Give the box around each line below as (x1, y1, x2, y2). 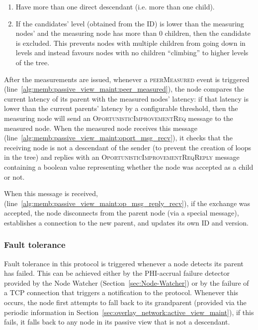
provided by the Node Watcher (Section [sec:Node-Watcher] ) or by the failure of (4, 277, 249, 288)
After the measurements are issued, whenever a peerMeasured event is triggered (4, 74, 250, 84)
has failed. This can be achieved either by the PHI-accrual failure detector (4, 268, 230, 278)
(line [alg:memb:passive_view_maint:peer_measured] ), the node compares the (4, 84, 244, 94)
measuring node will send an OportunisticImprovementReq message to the (4, 112, 233, 123)
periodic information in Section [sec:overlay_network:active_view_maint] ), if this (4, 307, 254, 317)
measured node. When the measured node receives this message (4, 122, 198, 133)
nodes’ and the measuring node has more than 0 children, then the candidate (15, 28, 251, 38)
